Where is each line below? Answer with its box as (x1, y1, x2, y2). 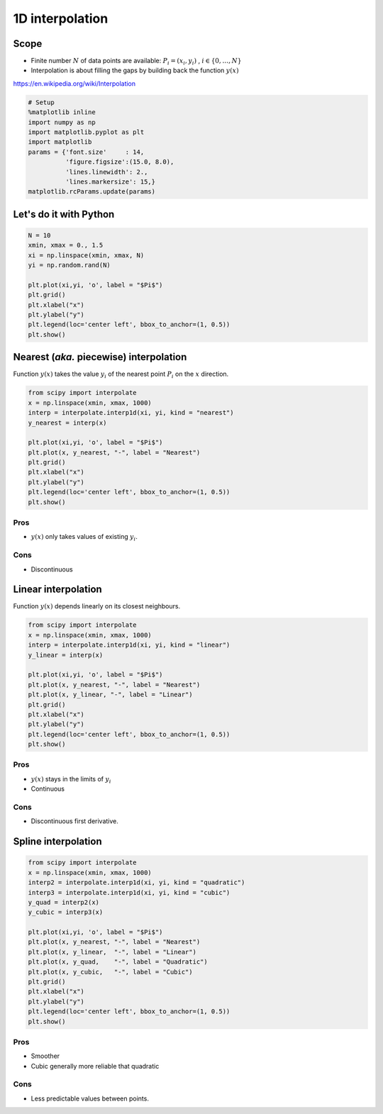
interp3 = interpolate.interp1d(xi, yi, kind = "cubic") (28, 889, 231, 896)
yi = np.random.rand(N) (28, 261, 111, 269)
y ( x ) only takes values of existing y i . (30, 533, 138, 542)
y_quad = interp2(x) (28, 898, 99, 906)
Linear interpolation (13, 584, 102, 596)
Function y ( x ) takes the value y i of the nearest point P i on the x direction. (13, 369, 229, 380)
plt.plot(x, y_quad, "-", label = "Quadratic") (28, 958, 209, 966)
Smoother (30, 1052, 60, 1060)
